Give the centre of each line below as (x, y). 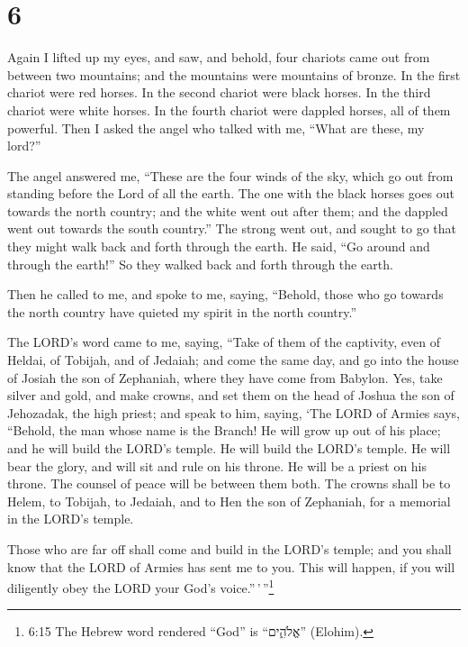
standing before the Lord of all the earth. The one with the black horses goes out (231, 193)
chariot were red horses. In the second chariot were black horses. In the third (219, 92)
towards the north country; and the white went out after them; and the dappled (228, 210)
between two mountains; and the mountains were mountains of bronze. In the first (234, 74)
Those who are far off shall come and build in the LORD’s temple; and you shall (229, 548)
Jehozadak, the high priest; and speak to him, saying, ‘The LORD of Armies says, (234, 412)
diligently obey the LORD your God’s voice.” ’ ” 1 (141, 586)
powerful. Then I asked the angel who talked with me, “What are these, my (216, 128)
